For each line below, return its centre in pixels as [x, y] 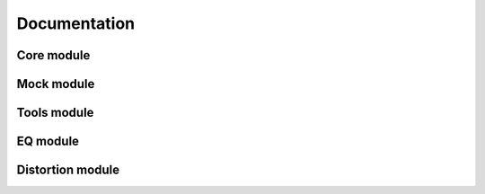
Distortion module [68, 170]
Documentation [76, 23]
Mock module [56, 84]
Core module [53, 55]
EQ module [48, 141]
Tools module [55, 113]
